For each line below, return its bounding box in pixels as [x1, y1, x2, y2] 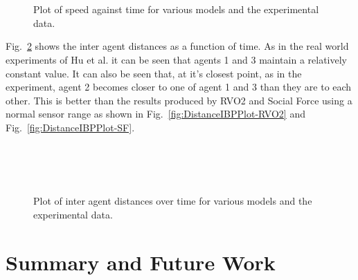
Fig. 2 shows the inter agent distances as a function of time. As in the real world [6, 39, 349, 53]
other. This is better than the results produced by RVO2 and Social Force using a [6, 93, 352, 107]
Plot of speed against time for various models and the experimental [33, 2, 319, 17]
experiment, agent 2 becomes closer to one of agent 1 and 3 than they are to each [6, 80, 352, 94]
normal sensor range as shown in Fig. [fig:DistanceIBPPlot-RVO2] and [6, 106, 305, 121]
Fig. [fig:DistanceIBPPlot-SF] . [6, 120, 135, 134]
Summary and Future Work [6, 248, 276, 276]
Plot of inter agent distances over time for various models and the [33, 194, 312, 208]
